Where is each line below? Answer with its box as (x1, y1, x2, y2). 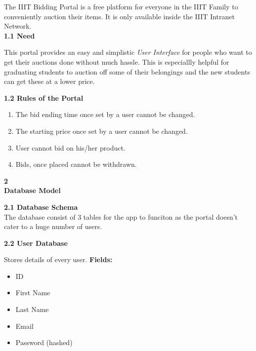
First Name (15, 287, 50, 298)
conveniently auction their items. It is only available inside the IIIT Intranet (4, 11, 235, 21)
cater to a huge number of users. (4, 221, 102, 232)
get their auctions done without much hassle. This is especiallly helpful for (4, 56, 229, 67)
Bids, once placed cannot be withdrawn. (15, 159, 137, 169)
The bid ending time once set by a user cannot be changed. (15, 109, 195, 119)
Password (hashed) (15, 337, 73, 348)
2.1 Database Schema (4, 201, 78, 212)
